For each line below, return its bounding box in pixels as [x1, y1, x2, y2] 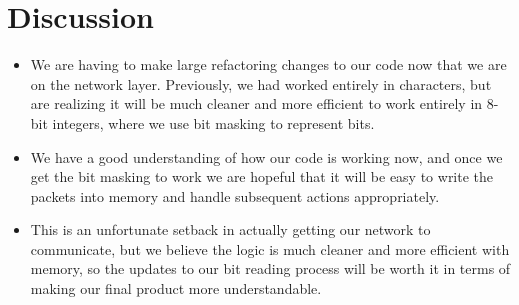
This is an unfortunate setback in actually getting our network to [30, 219, 431, 240]
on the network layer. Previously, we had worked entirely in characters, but [30, 73, 492, 94]
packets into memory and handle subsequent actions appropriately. [30, 185, 440, 206]
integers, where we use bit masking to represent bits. [52, 112, 375, 133]
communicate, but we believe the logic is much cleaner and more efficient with [30, 238, 510, 259]
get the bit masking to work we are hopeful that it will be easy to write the [30, 166, 494, 187]
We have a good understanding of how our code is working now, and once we [30, 146, 503, 167]
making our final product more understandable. [30, 278, 322, 299]
